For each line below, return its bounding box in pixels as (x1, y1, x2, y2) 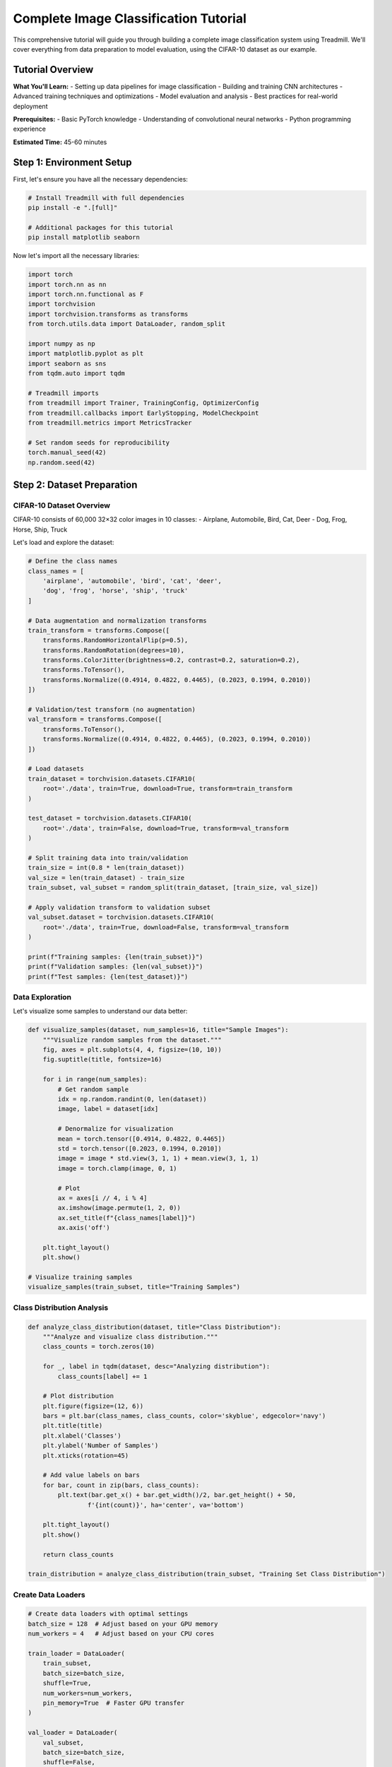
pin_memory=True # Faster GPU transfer (42, 1699, 185, 1707)
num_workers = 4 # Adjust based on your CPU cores (28, 1630, 215, 1638)
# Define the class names (28, 557, 118, 565)
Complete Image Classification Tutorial (13, 11, 247, 26)
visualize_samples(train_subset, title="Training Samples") (28, 1283, 241, 1291)
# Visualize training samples (28, 1273, 133, 1281)
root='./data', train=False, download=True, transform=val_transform (42, 824, 289, 832)
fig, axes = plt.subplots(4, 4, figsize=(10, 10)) (42, 1046, 222, 1054)
